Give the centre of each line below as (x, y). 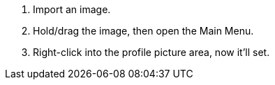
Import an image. (72, 9)
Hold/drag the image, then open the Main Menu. (143, 31)
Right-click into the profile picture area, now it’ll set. (151, 52)
